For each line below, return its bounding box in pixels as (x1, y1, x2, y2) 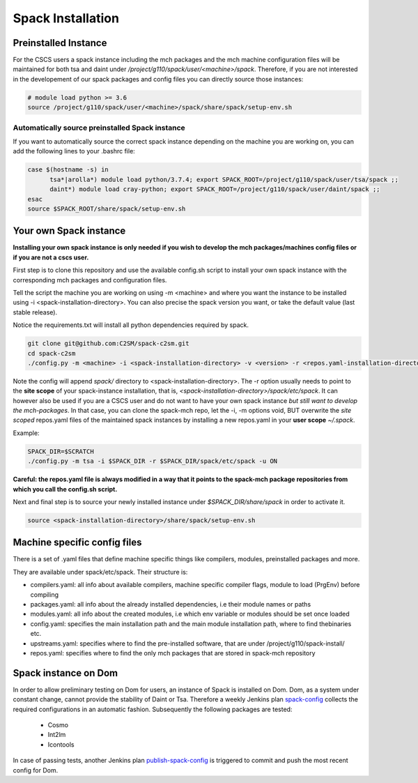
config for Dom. (13, 766, 59, 774)
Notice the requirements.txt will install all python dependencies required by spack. (13, 321, 249, 329)
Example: (13, 429, 40, 437)
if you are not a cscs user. (13, 253, 89, 261)
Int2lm (47, 731, 66, 739)
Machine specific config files (13, 537, 142, 549)
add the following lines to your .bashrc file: (13, 147, 135, 155)
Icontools (47, 740, 75, 749)
